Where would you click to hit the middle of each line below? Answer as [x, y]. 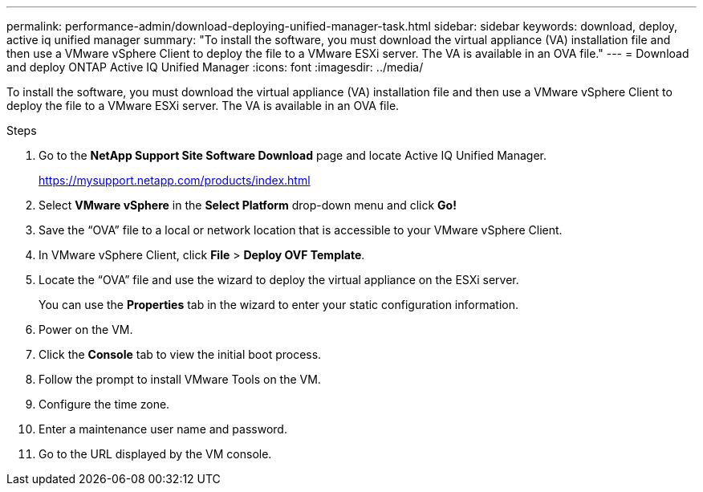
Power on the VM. [86, 329]
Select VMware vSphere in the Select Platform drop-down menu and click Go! [248, 205]
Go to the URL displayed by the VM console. [155, 454]
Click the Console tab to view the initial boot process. [180, 354]
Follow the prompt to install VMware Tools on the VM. [180, 379]
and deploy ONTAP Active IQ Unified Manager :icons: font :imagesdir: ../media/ [215, 67]
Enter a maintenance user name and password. [163, 429]
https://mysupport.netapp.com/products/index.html [175, 180]
